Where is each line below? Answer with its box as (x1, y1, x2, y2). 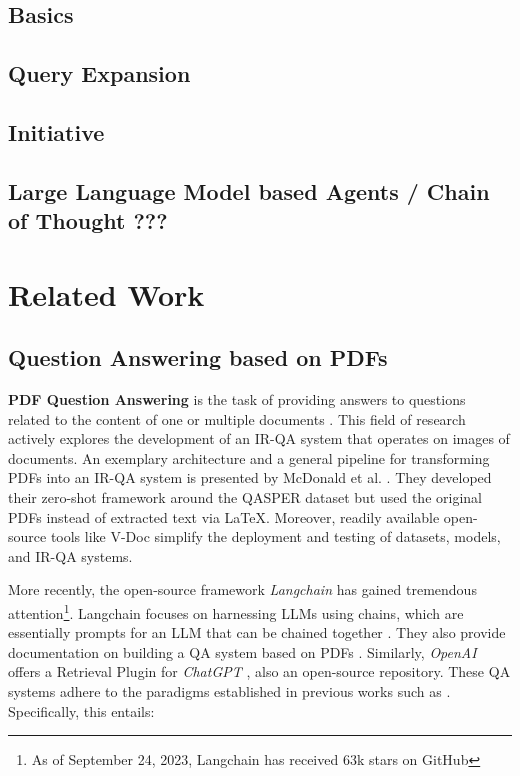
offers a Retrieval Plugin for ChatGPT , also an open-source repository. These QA (8, 661, 511, 682)
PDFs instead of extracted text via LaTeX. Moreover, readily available (8, 506, 440, 527)
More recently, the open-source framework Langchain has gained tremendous (8, 579, 477, 600)
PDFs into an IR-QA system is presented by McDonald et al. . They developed (8, 467, 492, 488)
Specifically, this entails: (8, 700, 155, 721)
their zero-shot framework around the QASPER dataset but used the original (8, 487, 482, 508)
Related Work (8, 273, 205, 314)
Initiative (8, 116, 105, 147)
